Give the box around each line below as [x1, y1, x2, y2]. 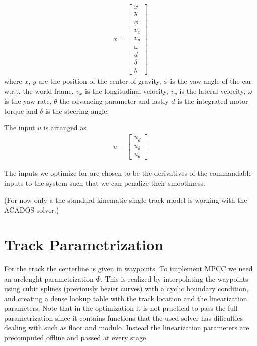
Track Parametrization [4, 234, 164, 254]
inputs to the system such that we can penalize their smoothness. [4, 178, 205, 188]
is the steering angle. [45, 105, 109, 116]
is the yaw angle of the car [170, 76, 252, 86]
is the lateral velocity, [179, 85, 246, 96]
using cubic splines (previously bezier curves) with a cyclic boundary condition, [4, 283, 248, 294]
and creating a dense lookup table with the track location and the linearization [4, 293, 247, 303]
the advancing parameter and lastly [59, 96, 169, 106]
